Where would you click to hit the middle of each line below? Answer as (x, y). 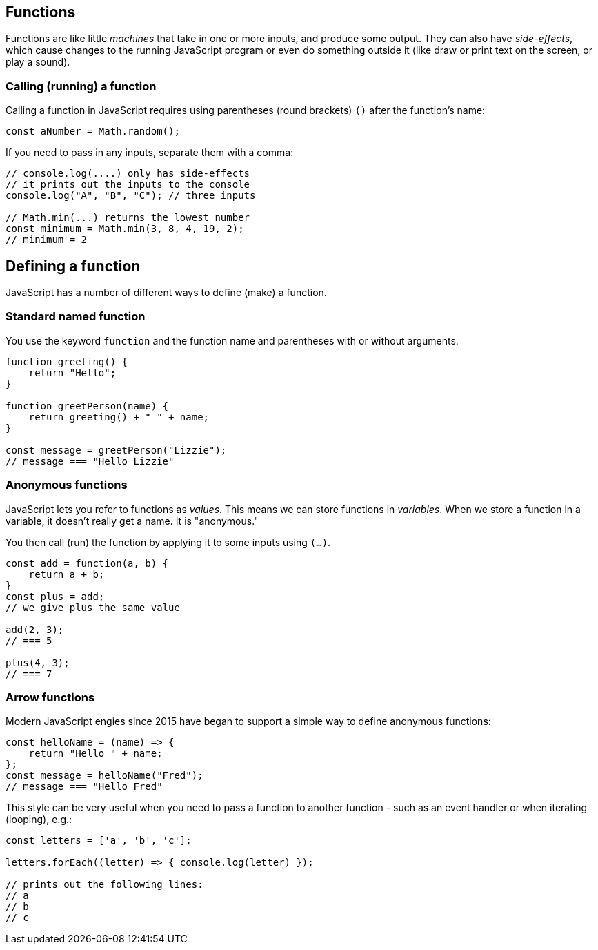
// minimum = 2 (47, 240)
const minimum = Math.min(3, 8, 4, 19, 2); (125, 229)
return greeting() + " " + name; (119, 417)
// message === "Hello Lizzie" (90, 461)
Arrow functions (50, 697)
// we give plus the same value (93, 607)
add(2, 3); (35, 629)
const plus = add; (55, 596)
